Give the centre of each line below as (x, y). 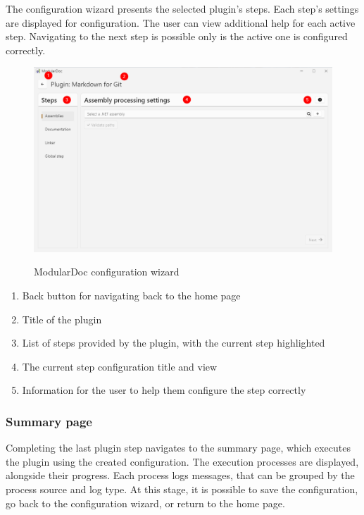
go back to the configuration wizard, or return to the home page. (145, 503)
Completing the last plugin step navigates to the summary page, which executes (178, 448)
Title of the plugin (62, 319)
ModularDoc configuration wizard (107, 272)
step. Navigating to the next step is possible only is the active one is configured (177, 36)
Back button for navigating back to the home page (131, 296)
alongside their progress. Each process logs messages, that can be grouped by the (180, 475)
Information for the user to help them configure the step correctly (164, 390)
